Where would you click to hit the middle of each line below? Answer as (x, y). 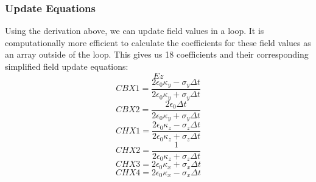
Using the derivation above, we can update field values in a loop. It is (135, 31)
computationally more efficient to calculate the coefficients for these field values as (158, 42)
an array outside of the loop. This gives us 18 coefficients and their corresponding (157, 54)
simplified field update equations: (67, 66)
